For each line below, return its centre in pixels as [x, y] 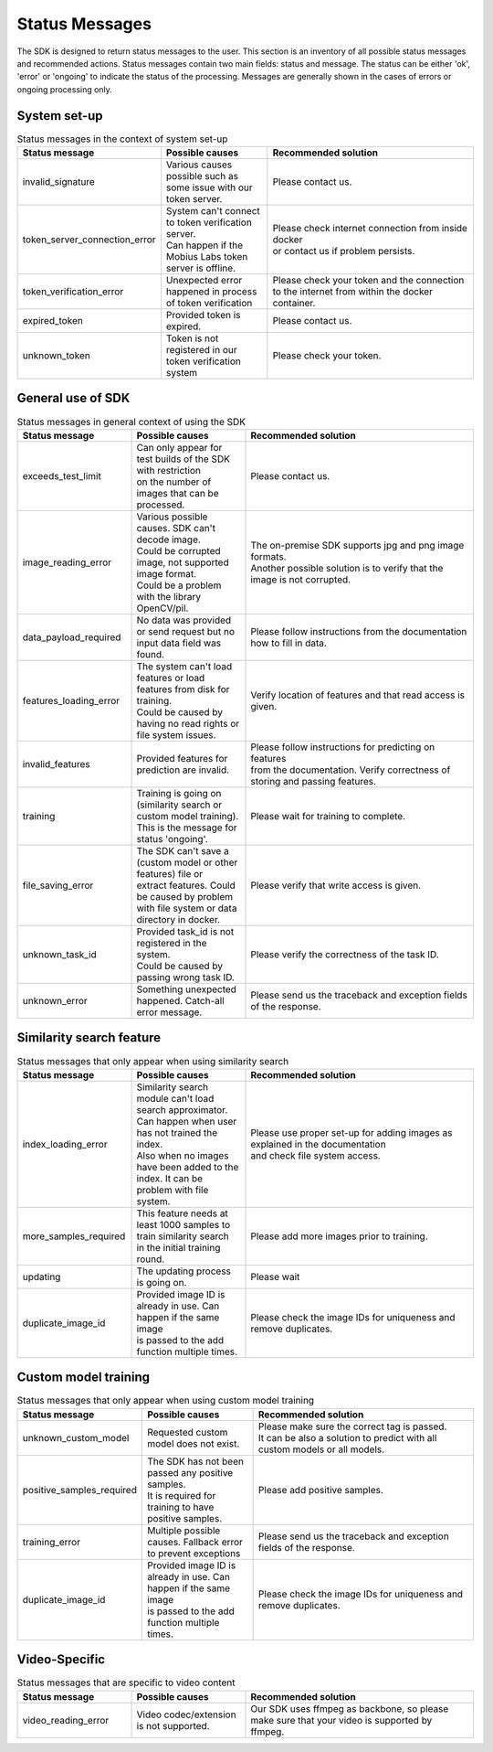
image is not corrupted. [301, 579]
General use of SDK [73, 398]
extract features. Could [186, 885]
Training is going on [179, 793]
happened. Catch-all [180, 1000]
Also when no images [183, 1155]
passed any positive [190, 1472]
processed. [161, 505]
